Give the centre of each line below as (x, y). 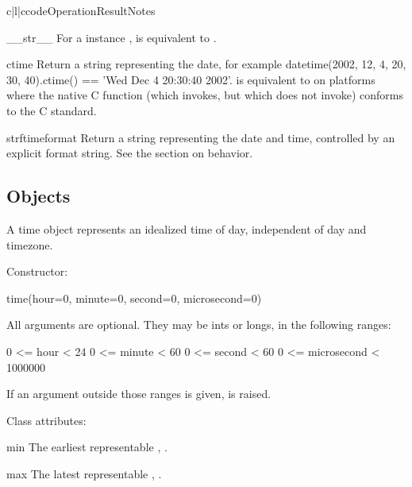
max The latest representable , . (84, 473)
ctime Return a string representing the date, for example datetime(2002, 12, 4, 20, (206, 64)
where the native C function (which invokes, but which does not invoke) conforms (205, 95)
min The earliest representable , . (87, 447)
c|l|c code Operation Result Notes (81, 10)
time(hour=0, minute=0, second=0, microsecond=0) (134, 298)
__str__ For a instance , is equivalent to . (112, 37)
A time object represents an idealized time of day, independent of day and (187, 228)
